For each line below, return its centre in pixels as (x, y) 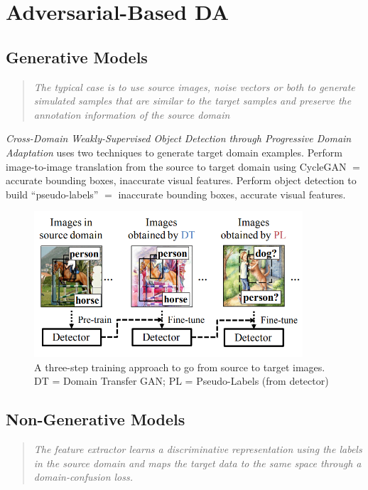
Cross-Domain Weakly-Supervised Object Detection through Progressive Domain (179, 138)
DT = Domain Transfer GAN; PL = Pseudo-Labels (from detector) (182, 381)
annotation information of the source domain (132, 114)
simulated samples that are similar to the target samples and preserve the (193, 101)
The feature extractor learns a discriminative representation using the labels (198, 449)
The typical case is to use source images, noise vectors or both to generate (194, 86)
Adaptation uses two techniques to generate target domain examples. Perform (174, 152)
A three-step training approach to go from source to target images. (180, 367)
